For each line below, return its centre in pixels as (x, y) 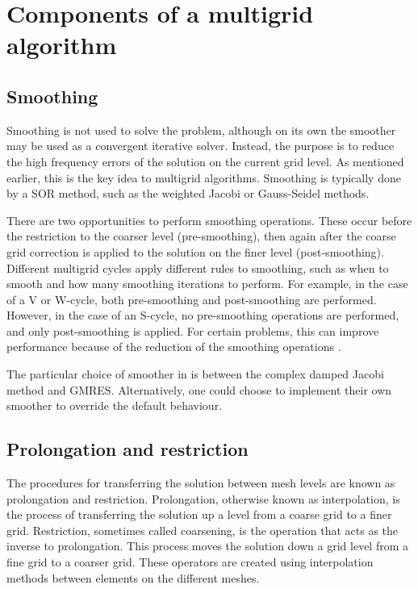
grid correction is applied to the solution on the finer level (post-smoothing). (195, 251)
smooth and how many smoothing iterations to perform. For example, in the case (207, 284)
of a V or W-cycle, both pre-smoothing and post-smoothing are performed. (192, 299)
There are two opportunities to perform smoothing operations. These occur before (209, 220)
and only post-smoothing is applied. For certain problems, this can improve (193, 330)
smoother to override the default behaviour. (115, 405)
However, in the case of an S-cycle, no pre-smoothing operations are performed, (203, 315)
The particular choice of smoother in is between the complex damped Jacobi (195, 374)
